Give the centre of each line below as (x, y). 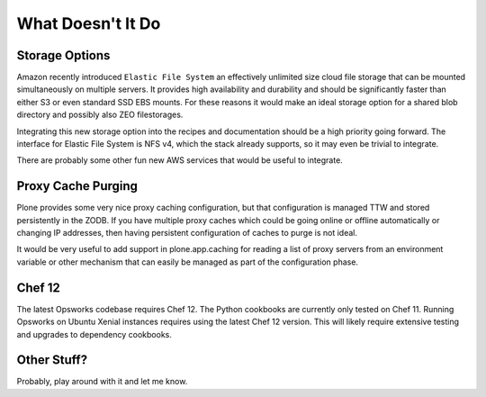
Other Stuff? (52, 360)
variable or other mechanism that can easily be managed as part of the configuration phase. (188, 262)
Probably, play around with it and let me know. (102, 382)
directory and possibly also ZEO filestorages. (100, 115)
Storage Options (63, 55)
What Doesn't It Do (89, 23)
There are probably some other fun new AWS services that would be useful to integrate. (180, 160)
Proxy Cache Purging (77, 186)
